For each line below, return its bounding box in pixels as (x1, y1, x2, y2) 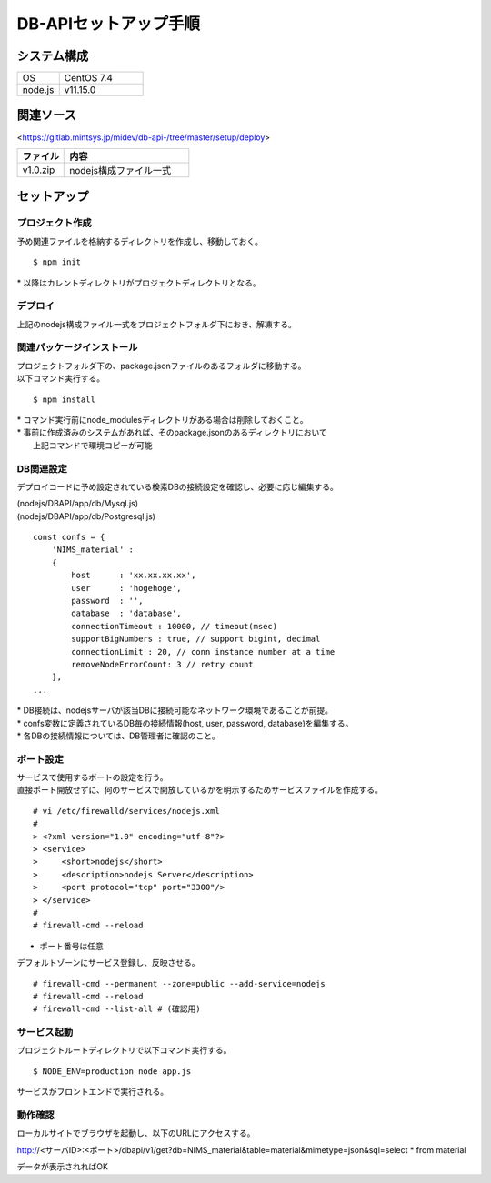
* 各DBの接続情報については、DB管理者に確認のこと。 (16, 730, 220, 741)
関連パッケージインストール (16, 341, 138, 354)
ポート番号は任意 (39, 940, 104, 951)
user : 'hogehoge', (71, 583, 182, 593)
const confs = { (33, 532, 105, 543)
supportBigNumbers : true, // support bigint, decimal (71, 634, 321, 645)
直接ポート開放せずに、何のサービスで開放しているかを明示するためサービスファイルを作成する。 (16, 785, 384, 796)
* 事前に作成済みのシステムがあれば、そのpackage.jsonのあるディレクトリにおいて (16, 427, 327, 438)
